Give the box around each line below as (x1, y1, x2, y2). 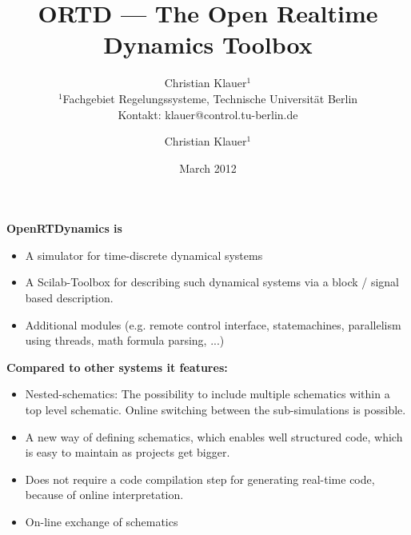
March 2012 (179, 159, 237, 176)
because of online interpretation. (25, 486, 184, 503)
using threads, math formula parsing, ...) (25, 332, 225, 349)
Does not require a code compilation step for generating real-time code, (25, 470, 375, 487)
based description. (25, 289, 114, 306)
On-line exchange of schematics (25, 513, 178, 529)
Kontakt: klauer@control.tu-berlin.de (118, 106, 298, 122)
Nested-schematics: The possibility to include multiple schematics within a (25, 385, 390, 402)
